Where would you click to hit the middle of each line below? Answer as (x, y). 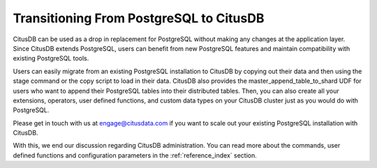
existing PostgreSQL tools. (51, 59)
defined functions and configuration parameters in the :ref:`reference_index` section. (135, 155)
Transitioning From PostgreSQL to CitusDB (139, 18)
